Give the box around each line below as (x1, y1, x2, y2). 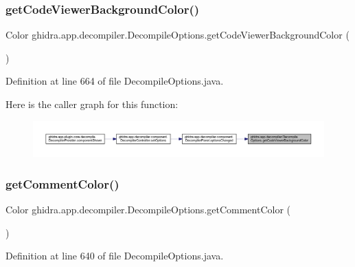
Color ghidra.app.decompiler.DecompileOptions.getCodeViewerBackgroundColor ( (5, 28, 350, 42)
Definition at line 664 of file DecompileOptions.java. (5, 74, 224, 88)
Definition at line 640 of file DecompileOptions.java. (5, 248, 224, 263)
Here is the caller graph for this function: (5, 97, 179, 111)
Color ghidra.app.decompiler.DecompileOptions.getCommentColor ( (5, 202, 291, 216)
